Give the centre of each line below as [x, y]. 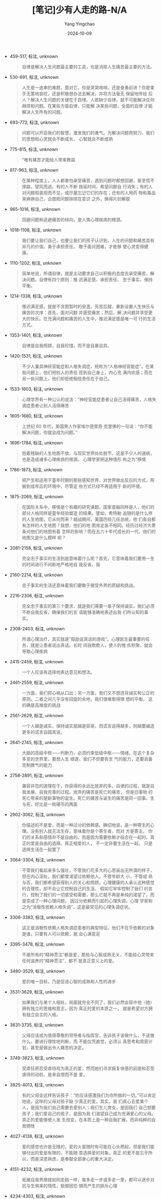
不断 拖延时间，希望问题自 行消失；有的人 [111, 186]
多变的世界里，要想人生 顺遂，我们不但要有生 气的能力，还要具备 [87, 759]
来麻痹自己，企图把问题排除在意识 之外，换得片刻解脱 [76, 199]
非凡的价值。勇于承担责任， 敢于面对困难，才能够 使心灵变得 [83, 246]
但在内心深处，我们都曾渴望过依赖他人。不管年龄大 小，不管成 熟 [87, 876]
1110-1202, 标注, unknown [36, 263]
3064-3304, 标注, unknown [37, 860]
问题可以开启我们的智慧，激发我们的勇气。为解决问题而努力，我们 [88, 133]
